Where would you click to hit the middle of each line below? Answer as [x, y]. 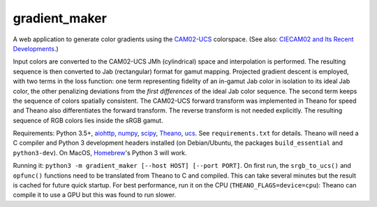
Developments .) [36, 48]
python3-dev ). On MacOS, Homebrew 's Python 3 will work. [100, 152]
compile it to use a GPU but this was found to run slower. [95, 195]
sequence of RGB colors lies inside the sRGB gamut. [88, 120]
